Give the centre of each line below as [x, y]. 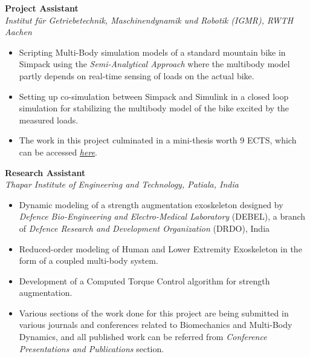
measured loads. [49, 120]
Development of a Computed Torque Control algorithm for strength [144, 280]
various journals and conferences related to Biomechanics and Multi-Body [156, 325]
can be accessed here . [58, 152]
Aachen [18, 32]
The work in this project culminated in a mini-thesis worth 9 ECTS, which [158, 140]
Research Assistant [45, 172]
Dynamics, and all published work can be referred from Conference [143, 337]
